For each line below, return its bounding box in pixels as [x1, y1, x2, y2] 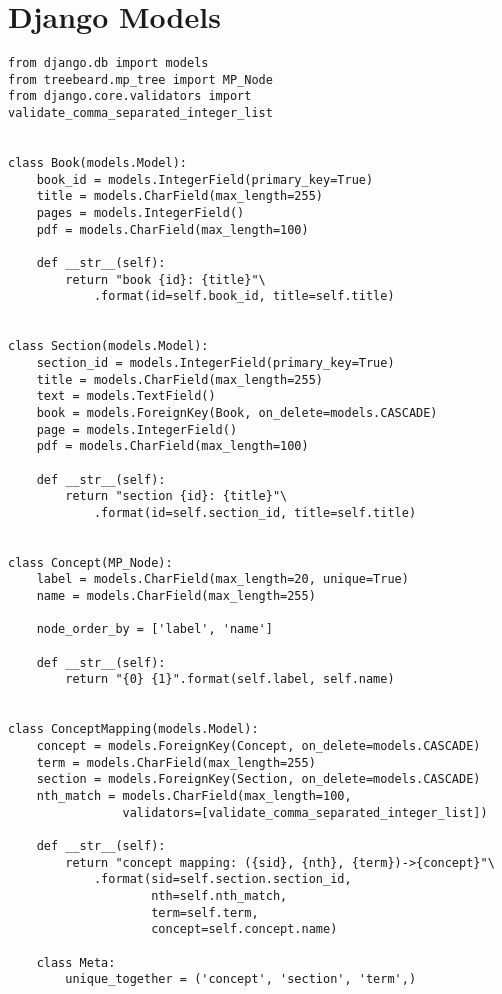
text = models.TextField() [36, 389, 216, 404]
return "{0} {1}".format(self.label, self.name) [65, 672, 395, 687]
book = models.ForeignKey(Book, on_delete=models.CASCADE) [36, 405, 438, 420]
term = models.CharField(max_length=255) [36, 755, 316, 770]
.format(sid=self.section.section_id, [93, 872, 352, 887]
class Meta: [36, 955, 116, 970]
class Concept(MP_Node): [8, 555, 173, 570]
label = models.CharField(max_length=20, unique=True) [36, 572, 409, 587]
